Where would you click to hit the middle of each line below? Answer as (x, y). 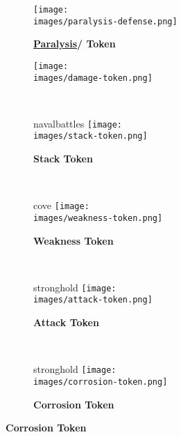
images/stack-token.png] (90, 136)
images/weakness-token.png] (98, 218)
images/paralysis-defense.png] (105, 21)
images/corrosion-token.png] (101, 382)
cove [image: (61, 205)
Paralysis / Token (75, 44)
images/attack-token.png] (93, 300)
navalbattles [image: (78, 123)
